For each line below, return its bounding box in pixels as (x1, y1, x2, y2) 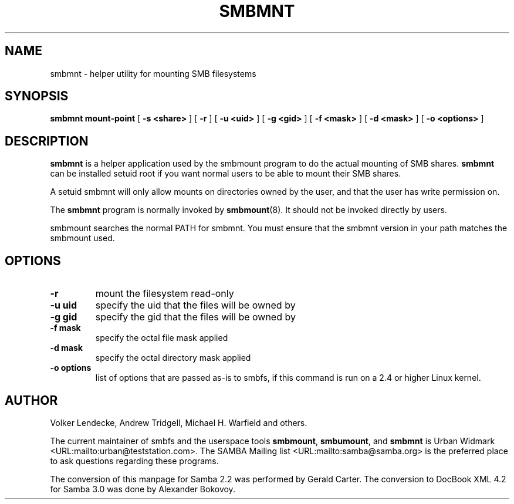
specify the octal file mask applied (95, 333, 228, 343)
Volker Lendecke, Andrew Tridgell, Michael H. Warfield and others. (50, 417, 307, 428)
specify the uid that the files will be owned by (95, 299, 296, 312)
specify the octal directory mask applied (95, 353, 251, 363)
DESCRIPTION (5, 133, 89, 148)
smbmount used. (50, 233, 115, 243)
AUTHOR (5, 393, 58, 408)
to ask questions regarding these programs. (50, 455, 219, 466)
